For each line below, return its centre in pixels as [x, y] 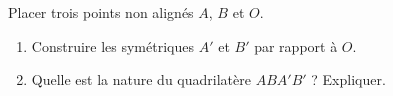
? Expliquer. [348, 79]
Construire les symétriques [112, 45]
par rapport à [296, 45]
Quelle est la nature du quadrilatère [141, 79]
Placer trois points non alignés [101, 12]
